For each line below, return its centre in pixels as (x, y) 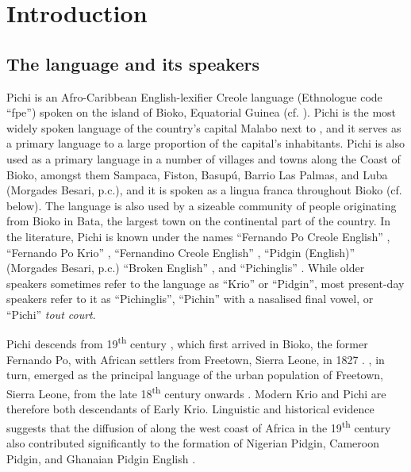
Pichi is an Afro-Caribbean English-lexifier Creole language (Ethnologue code (194, 96)
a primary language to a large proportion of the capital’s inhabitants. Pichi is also (206, 143)
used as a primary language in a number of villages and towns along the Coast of (204, 158)
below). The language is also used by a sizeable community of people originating (202, 205)
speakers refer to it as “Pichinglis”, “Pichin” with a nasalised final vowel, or (190, 299)
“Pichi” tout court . (51, 314)
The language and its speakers (133, 63)
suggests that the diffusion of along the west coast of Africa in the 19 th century (199, 426)
